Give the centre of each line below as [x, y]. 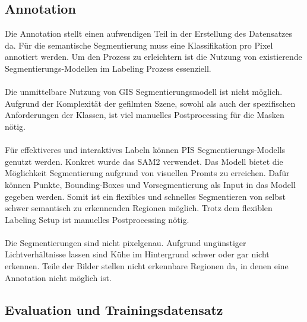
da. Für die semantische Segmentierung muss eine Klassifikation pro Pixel [139, 45]
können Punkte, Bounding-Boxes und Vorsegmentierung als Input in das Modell [150, 184]
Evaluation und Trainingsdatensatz [114, 309]
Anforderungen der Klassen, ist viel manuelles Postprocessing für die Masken [145, 115]
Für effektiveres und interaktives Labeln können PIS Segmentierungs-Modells [145, 150]
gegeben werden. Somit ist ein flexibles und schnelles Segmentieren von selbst [145, 196]
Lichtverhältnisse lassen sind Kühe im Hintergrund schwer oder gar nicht [137, 254]
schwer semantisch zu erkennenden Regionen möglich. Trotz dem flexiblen [139, 208]
